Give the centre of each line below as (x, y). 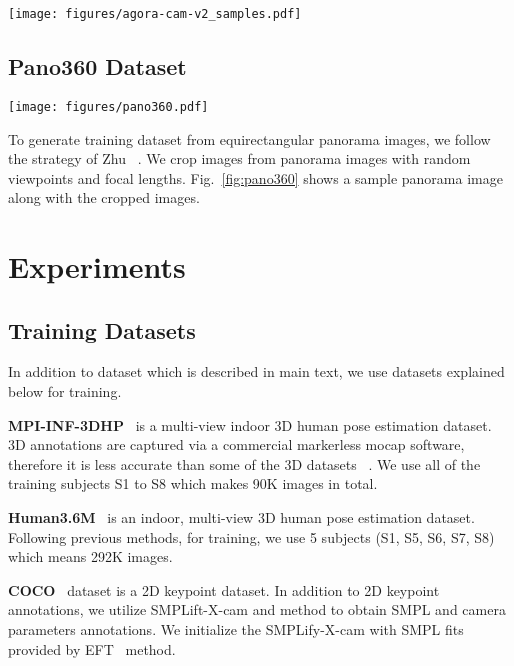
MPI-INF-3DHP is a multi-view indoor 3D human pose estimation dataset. (250, 424)
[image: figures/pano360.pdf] (108, 106)
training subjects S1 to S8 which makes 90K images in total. (193, 483)
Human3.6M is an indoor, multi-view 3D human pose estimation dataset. (241, 517)
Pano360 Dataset (97, 66)
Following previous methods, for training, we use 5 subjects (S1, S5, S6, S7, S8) (251, 536)
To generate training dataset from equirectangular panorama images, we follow (249, 138)
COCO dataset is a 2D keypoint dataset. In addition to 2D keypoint (224, 589)
